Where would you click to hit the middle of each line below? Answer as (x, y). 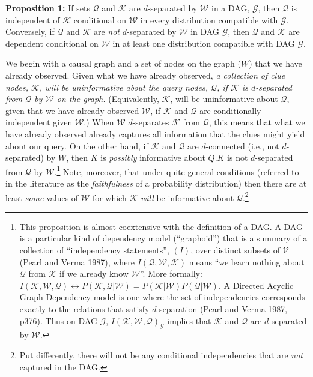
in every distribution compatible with (209, 20)
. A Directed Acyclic (256, 285)
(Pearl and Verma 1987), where (77, 261)
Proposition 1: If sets (48, 8)
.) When (99, 122)
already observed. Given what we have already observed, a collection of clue (145, 75)
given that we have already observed (72, 110)
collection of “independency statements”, (94, 250)
